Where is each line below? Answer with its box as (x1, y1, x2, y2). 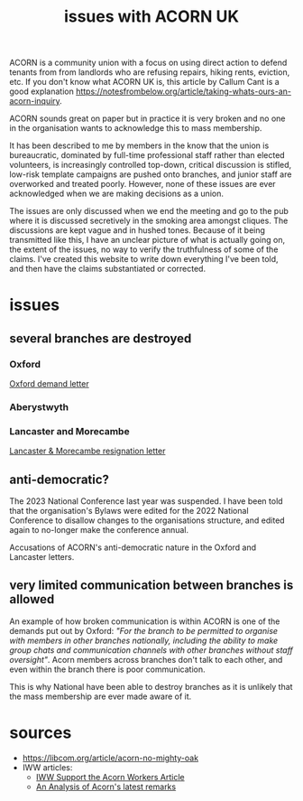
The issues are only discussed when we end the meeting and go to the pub (9, 206, 289, 217)
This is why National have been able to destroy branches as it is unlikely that (9, 681, 293, 692)
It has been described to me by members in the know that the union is (9, 140, 270, 151)
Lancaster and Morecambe (9, 424, 130, 437)
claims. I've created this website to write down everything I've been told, (9, 254, 279, 265)
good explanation (9, 86, 74, 97)
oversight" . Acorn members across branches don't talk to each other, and (9, 654, 283, 665)
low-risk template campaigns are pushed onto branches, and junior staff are (9, 169, 292, 180)
